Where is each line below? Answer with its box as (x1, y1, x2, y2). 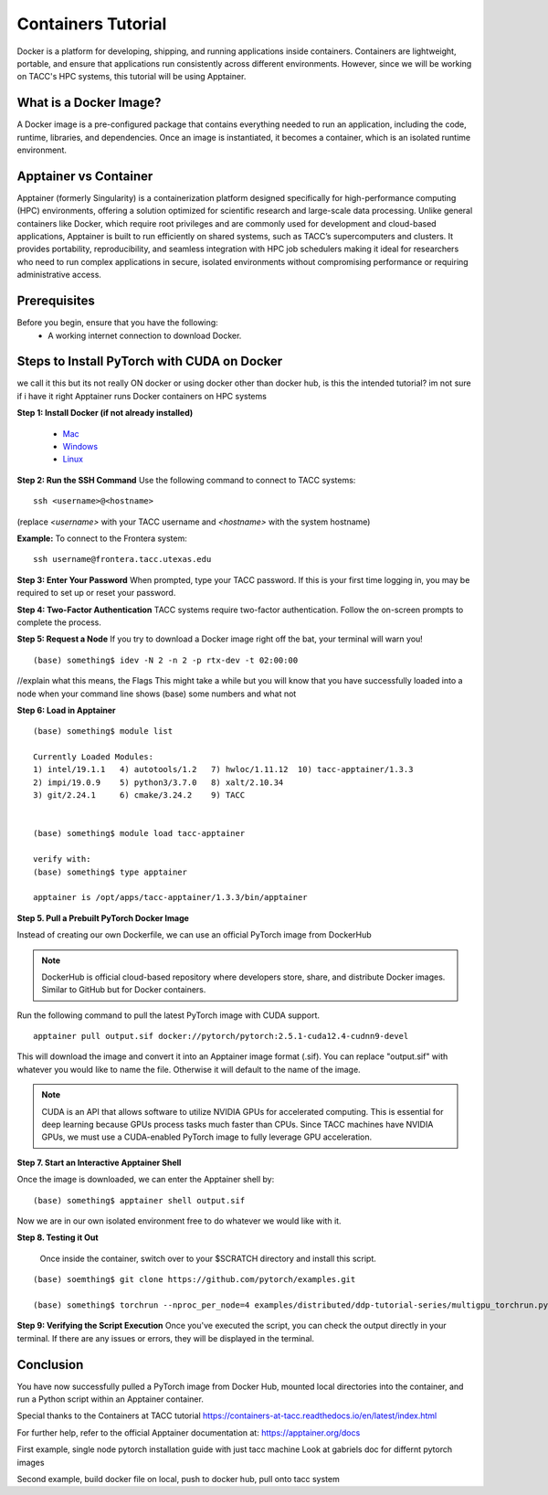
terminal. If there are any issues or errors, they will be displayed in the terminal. (16, 1332, 315, 1343)
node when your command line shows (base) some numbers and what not (16, 688, 297, 699)
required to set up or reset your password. (16, 588, 176, 599)
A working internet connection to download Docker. (47, 330, 242, 341)
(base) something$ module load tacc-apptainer (33, 828, 246, 839)
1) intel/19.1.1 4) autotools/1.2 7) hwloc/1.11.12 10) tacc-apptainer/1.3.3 (33, 764, 414, 775)
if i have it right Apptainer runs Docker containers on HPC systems (16, 390, 267, 401)
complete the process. (16, 617, 102, 628)
